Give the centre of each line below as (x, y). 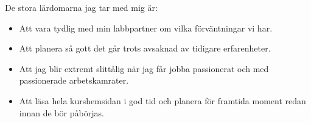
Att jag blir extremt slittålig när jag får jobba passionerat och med (144, 68)
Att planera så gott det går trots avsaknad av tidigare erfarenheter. (145, 48)
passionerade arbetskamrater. (74, 80)
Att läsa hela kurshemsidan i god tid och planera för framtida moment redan (162, 100)
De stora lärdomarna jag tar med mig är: (81, 7)
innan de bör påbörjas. (61, 112)
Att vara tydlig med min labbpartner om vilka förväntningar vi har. (146, 28)
